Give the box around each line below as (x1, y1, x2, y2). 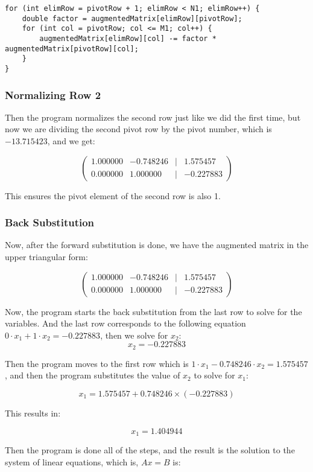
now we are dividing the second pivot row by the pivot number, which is (5, 123, 272, 135)
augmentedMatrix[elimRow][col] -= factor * (39, 34, 217, 43)
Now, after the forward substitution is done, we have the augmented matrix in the (5, 238, 309, 251)
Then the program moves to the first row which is (5, 357, 189, 369)
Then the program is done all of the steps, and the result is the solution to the (5, 444, 295, 456)
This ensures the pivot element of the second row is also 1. (5, 189, 221, 202)
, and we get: (47, 135, 95, 147)
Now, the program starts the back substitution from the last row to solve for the (5, 305, 302, 317)
